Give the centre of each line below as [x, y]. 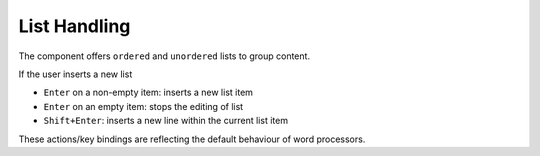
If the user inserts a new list [75, 74]
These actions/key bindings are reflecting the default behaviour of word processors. [192, 139]
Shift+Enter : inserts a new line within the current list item [166, 121]
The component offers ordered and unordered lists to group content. [164, 56]
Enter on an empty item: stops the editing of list [143, 106]
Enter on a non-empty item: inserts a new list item [148, 92]
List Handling [74, 26]
